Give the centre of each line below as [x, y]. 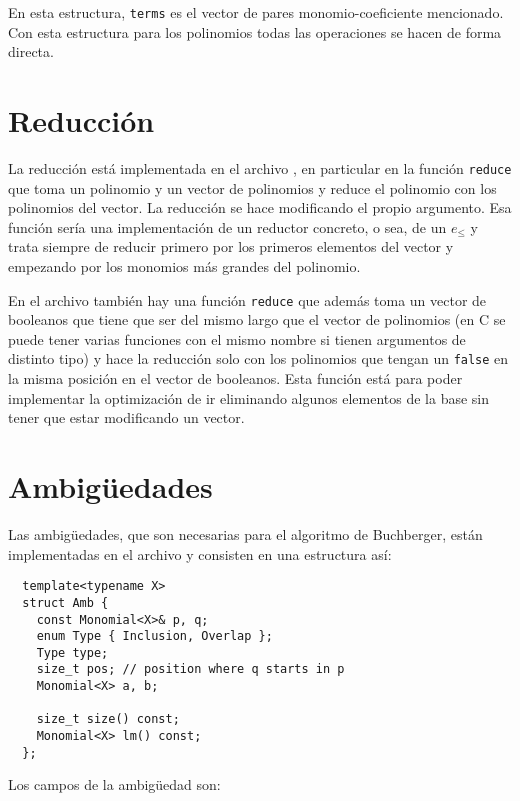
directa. [31, 51]
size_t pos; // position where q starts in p [190, 669]
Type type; [72, 652]
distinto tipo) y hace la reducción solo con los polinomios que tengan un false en [258, 358]
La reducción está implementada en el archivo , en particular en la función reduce [260, 167]
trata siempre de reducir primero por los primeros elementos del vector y [231, 246]
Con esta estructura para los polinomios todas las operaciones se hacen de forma [255, 31]
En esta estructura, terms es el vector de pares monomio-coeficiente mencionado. [256, 12]
